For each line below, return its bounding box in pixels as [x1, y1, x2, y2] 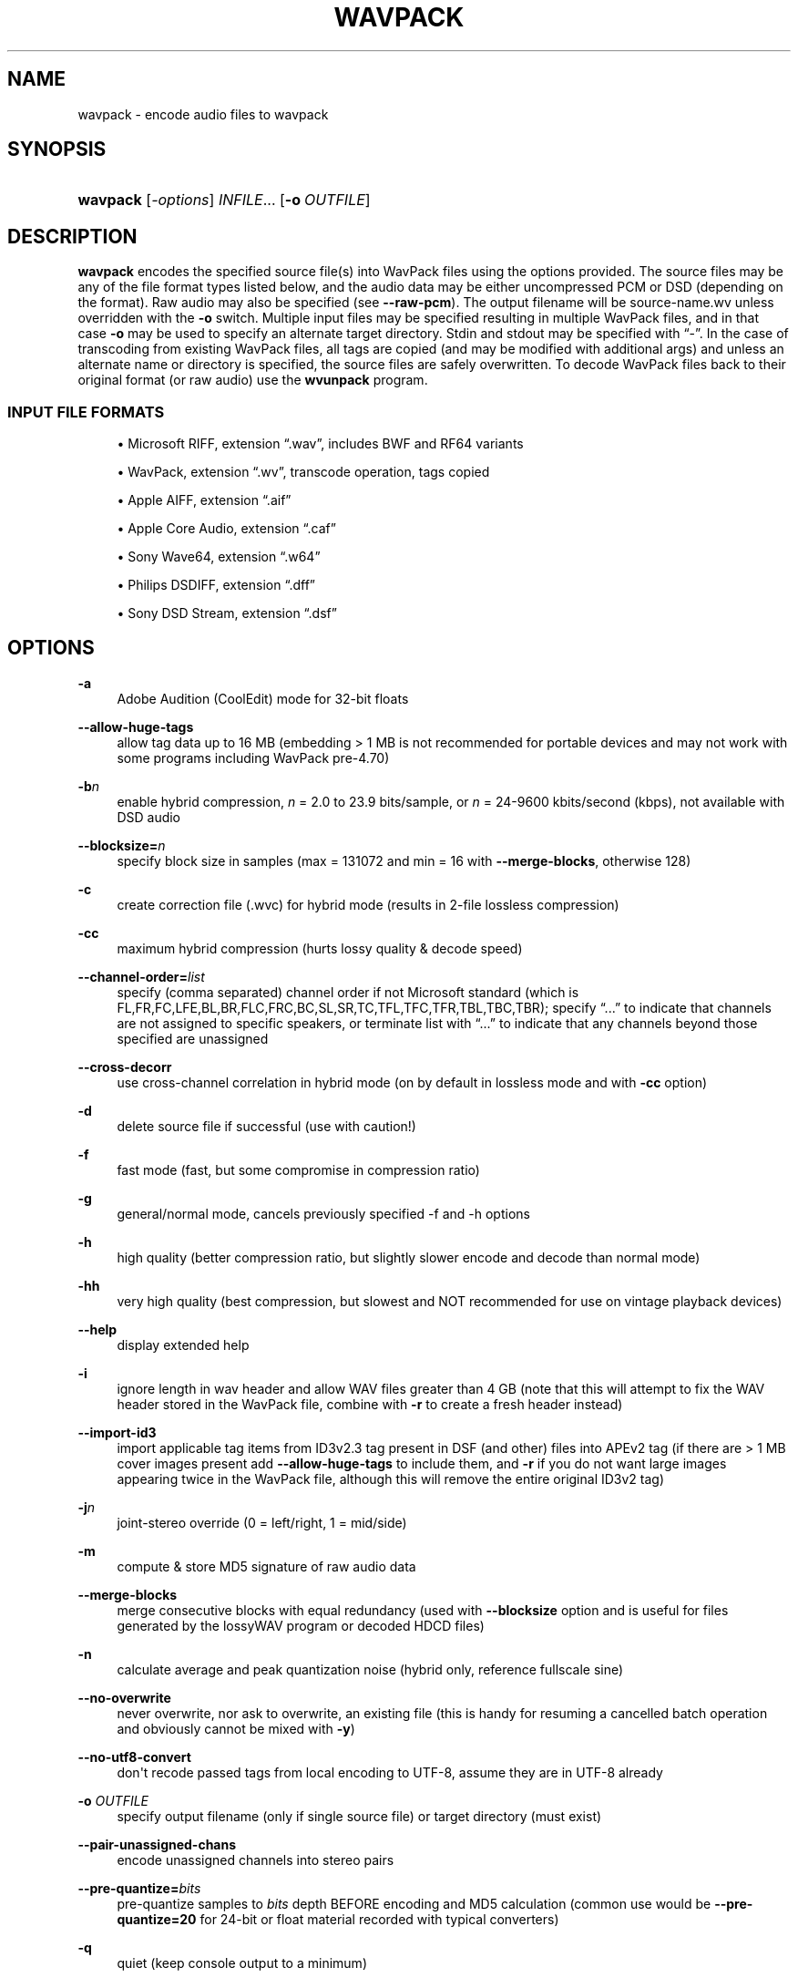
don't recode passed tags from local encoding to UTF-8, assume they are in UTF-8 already [117, 1764, 663, 1780]
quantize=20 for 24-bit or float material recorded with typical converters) [117, 1911, 559, 1927]
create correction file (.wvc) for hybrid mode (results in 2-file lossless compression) [117, 896, 619, 912]
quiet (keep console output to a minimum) [117, 1954, 367, 1971]
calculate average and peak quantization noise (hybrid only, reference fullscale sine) [117, 1661, 624, 1677]
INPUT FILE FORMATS [7, 402, 165, 421]
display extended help [117, 1336, 250, 1353]
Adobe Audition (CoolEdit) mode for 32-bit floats [117, 690, 409, 706]
